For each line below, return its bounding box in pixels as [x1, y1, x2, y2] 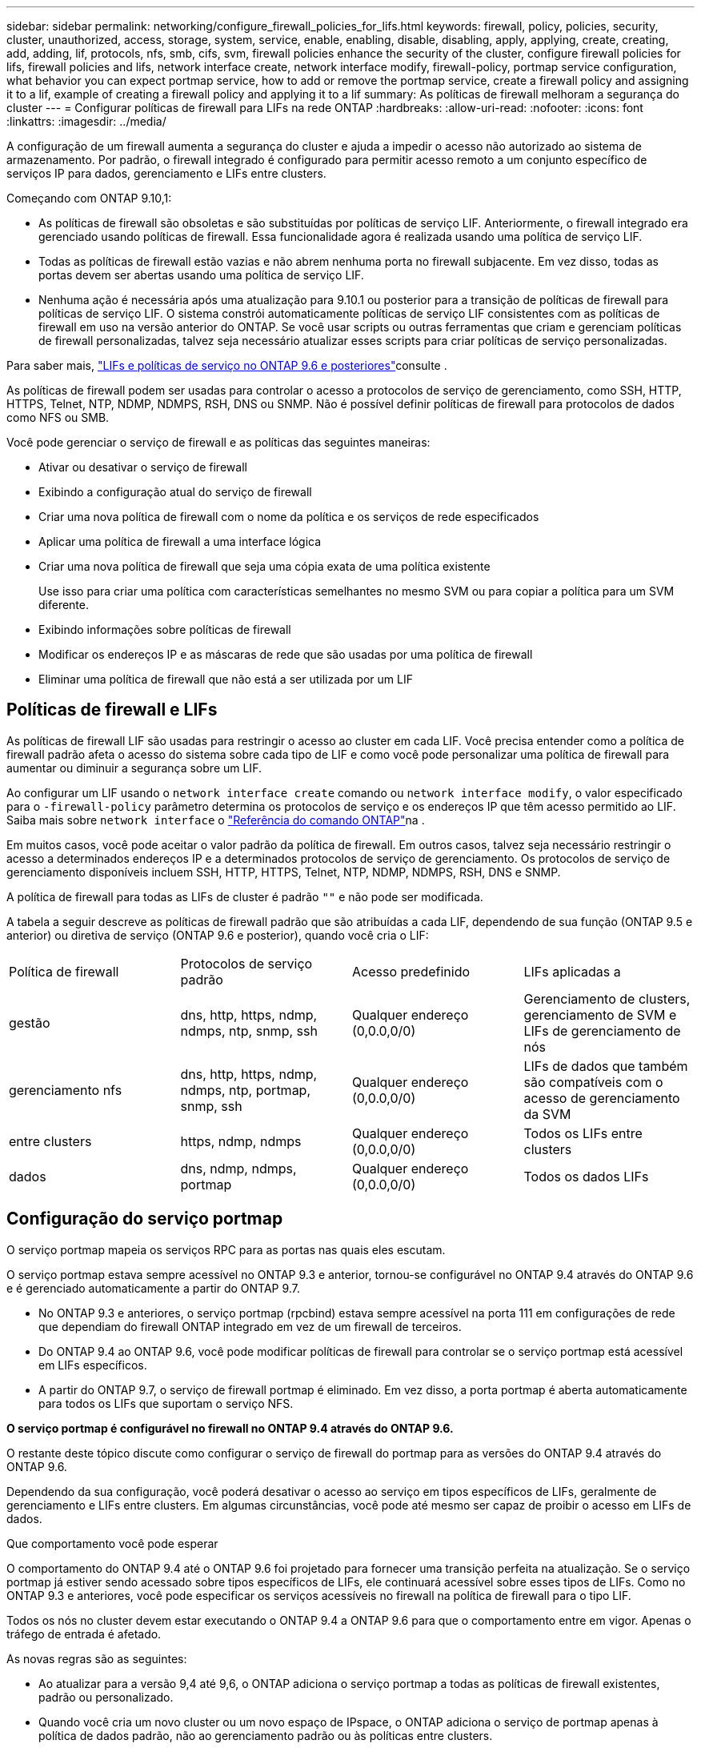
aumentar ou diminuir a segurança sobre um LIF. [6, 760, 262, 775]
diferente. [38, 598, 90, 611]
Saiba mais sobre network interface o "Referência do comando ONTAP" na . [6, 812, 425, 827]
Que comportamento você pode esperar [6, 1536, 218, 1550]
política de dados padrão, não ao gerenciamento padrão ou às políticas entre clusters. [38, 1728, 493, 1742]
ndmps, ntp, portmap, [180, 1081, 311, 1098]
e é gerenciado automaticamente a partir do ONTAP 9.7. [6, 1281, 300, 1295]
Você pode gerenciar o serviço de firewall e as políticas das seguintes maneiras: [6, 435, 431, 449]
